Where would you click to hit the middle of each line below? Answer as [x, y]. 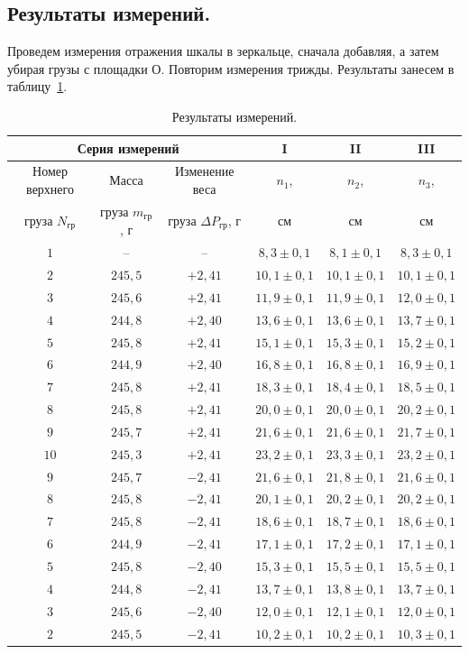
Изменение [204, 171]
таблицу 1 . [37, 86]
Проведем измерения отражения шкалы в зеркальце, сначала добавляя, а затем [223, 51]
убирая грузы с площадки [78, 68]
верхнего [50, 189]
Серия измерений [128, 147]
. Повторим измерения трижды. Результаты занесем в [308, 68]
